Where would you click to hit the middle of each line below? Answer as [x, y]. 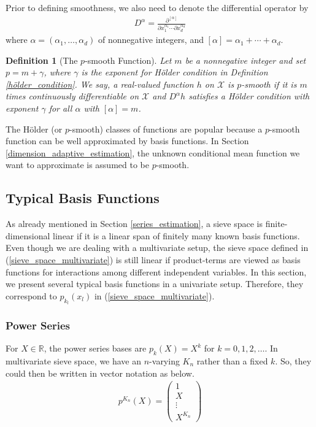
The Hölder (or [34, 129]
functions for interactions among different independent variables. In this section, [156, 271]
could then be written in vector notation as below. [100, 373]
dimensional [28, 235]
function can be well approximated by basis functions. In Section [127, 141]
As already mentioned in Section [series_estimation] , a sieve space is [134, 224]
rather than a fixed [232, 360]
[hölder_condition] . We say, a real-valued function [100, 84]
